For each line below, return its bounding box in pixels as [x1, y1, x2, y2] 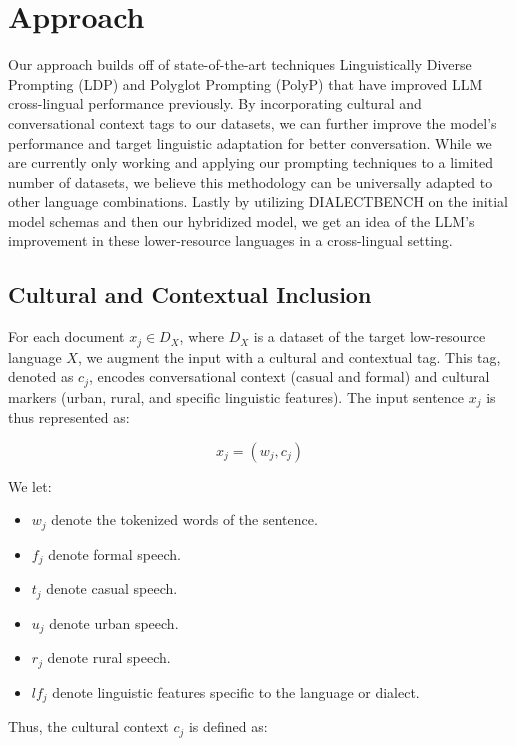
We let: [8, 475, 52, 496]
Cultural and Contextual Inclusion [8, 279, 372, 310]
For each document [8, 326, 125, 347]
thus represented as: [8, 407, 130, 428]
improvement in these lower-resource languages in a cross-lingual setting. [8, 230, 453, 251]
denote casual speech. [46, 578, 178, 599]
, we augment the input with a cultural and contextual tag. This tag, [77, 346, 501, 367]
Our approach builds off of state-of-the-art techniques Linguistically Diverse [8, 54, 472, 75]
